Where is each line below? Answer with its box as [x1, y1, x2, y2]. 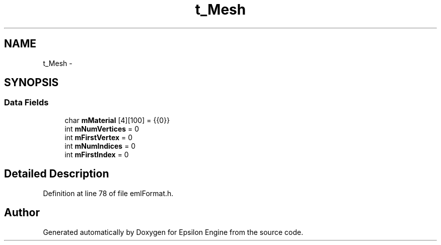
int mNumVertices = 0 [64, 124, 139, 133]
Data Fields [4, 97, 49, 108]
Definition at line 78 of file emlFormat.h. [43, 189, 174, 198]
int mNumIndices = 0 [64, 141, 136, 150]
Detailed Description [4, 167, 109, 180]
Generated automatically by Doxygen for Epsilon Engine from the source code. [43, 227, 304, 236]
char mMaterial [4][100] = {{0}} [64, 115, 170, 125]
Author [4, 206, 40, 219]
